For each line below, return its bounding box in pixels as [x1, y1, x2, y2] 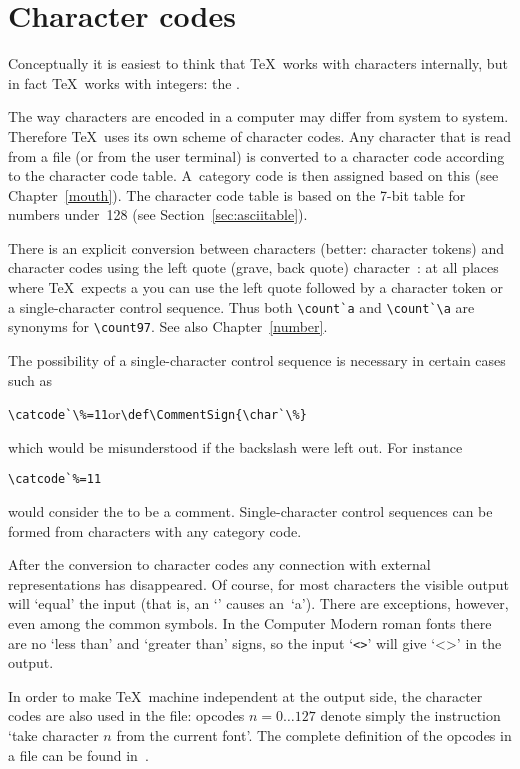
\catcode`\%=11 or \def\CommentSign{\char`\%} [8, 403, 307, 424]
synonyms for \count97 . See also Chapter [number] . [8, 316, 328, 337]
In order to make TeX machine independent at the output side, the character [8, 685, 483, 706]
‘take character [8, 725, 99, 746]
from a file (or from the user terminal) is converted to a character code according [8, 145, 505, 166]
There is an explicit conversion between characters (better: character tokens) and [8, 237, 504, 258]
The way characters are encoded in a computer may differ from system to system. [8, 106, 509, 127]
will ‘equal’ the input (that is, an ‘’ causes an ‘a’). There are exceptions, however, [8, 593, 509, 614]
